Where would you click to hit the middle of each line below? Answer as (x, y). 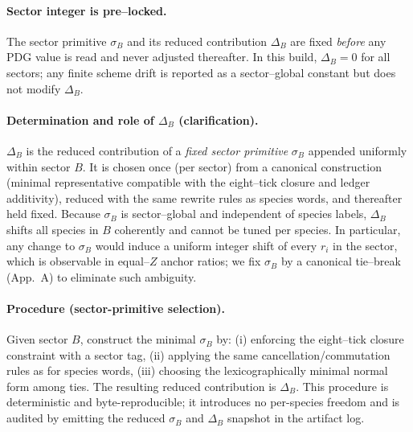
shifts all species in (53, 229)
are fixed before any (338, 41)
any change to (41, 245)
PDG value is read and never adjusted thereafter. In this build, (162, 57)
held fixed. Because (53, 214)
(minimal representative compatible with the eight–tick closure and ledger (188, 182)
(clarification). (219, 119)
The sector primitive (57, 41)
